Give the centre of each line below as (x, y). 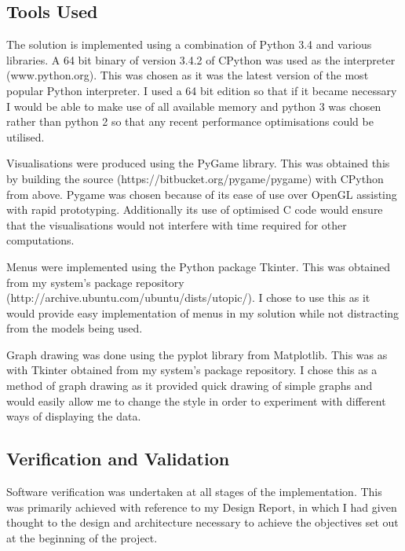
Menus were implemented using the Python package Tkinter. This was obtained (199, 266)
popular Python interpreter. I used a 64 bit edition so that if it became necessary (202, 90)
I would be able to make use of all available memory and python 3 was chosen (194, 106)
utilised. (26, 136)
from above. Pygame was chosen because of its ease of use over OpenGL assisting (202, 194)
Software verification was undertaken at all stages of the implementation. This (194, 492)
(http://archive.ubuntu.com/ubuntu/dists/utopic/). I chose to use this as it (188, 298)
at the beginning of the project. (82, 537)
